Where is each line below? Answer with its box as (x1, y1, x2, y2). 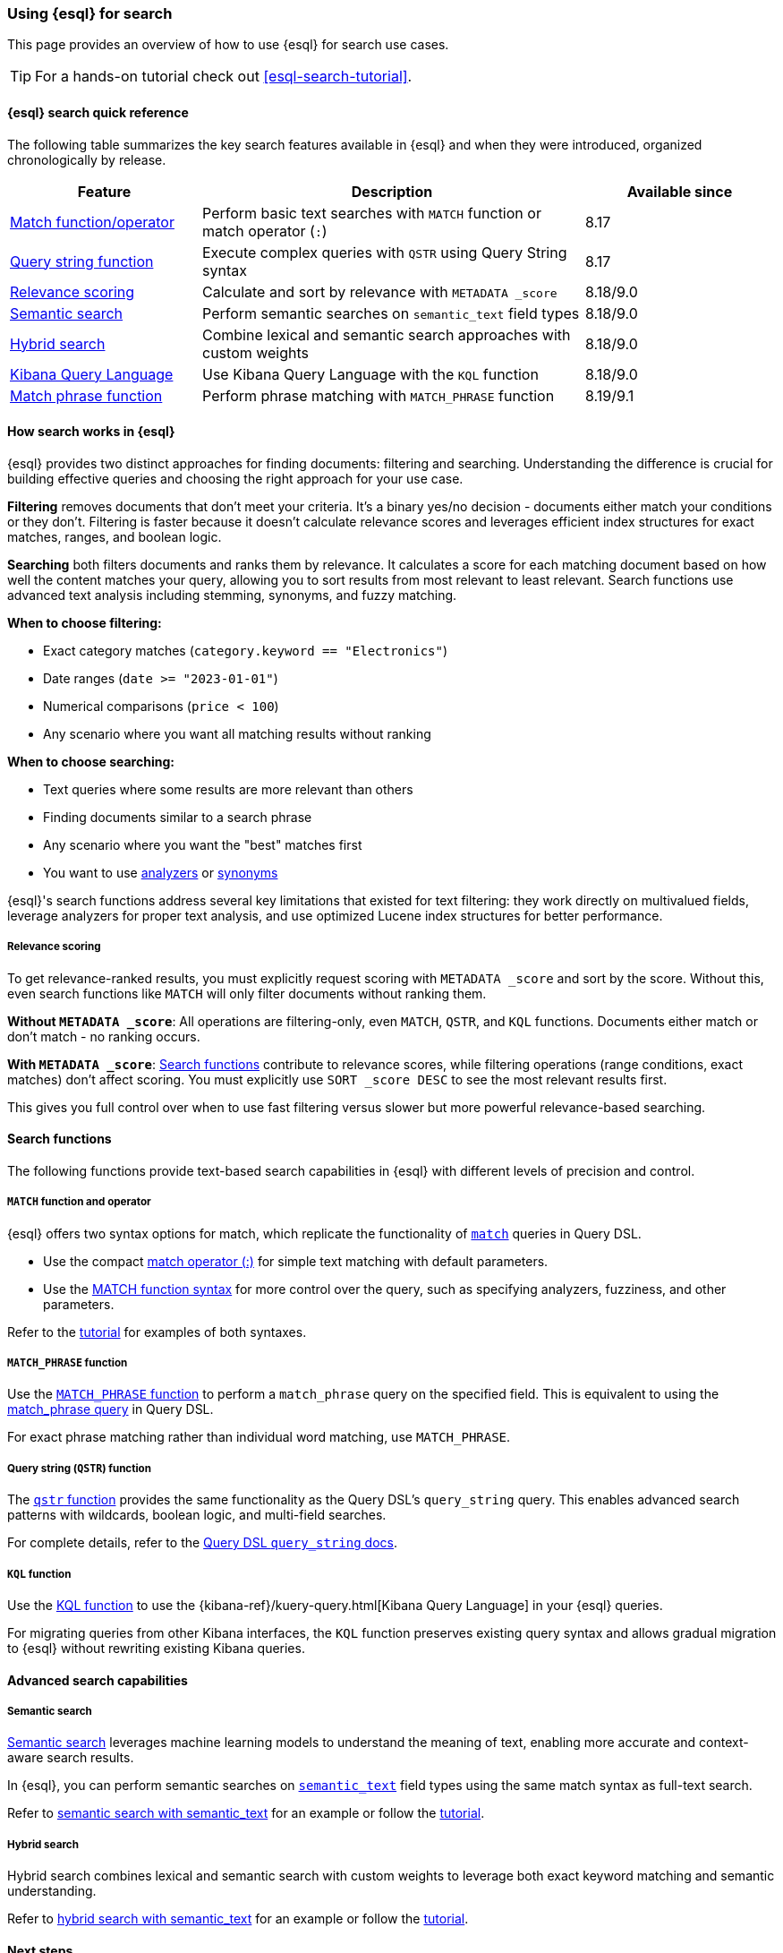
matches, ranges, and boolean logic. (7, 528, 222, 544)
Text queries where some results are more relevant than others (43, 781, 413, 797)
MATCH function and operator (7, 1195, 151, 1209)
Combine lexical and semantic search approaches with (202, 325, 571, 344)
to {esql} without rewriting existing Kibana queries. (7, 1640, 305, 1656)
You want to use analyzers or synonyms (43, 864, 278, 880)
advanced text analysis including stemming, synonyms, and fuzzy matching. (7, 587, 457, 603)
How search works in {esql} (7, 424, 175, 440)
